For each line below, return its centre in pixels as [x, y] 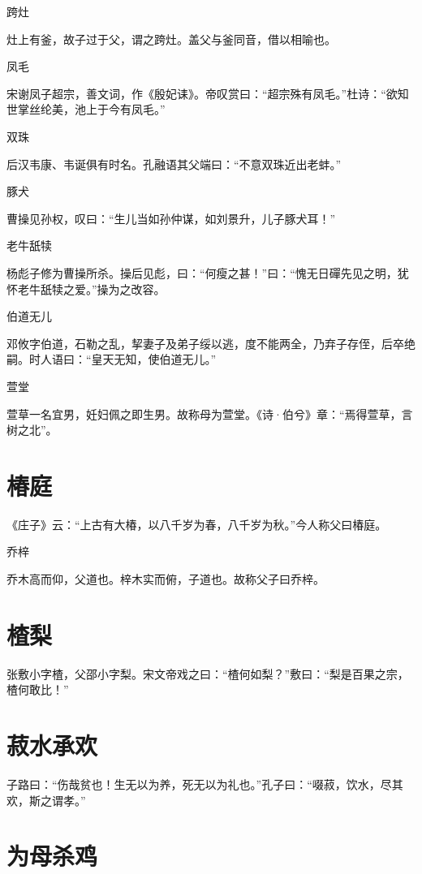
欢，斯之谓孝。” [46, 800]
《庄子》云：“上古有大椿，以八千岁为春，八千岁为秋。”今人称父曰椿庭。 [197, 524]
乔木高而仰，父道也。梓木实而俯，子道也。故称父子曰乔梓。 [166, 579]
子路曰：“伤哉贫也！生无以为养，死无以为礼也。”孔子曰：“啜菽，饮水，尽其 [205, 784]
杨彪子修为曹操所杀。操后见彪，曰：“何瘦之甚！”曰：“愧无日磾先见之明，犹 [208, 272]
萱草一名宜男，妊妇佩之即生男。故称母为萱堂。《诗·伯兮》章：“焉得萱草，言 [210, 413]
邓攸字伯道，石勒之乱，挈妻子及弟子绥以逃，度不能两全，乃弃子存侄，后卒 [205, 343]
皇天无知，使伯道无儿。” [154, 359]
